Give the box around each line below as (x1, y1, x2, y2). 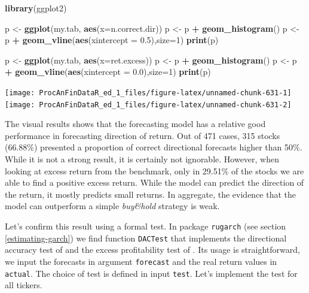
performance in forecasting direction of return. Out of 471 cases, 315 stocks (5, 129, 280, 141)
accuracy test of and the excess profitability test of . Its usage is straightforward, (5, 243, 300, 256)
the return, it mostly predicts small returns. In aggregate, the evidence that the (5, 188, 296, 200)
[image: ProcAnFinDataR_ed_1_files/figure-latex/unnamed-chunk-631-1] (5, 88, 292, 97)
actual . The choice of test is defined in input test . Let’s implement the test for (5, 267, 298, 279)
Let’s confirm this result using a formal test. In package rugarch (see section (5, 220, 286, 232)
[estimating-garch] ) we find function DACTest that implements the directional (5, 231, 287, 244)
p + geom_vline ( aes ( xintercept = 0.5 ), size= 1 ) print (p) (5, 34, 219, 46)
